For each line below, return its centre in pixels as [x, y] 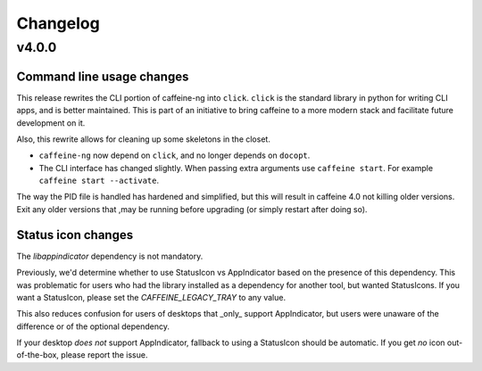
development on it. [51, 123]
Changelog [58, 23]
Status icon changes [75, 235]
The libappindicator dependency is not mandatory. [110, 256]
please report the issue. [104, 355]
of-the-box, [38, 355]
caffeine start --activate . [99, 181]
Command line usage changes [103, 76]
